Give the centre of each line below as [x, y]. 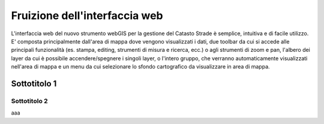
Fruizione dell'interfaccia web [87, 15]
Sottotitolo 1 [34, 83]
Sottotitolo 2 [29, 101]
